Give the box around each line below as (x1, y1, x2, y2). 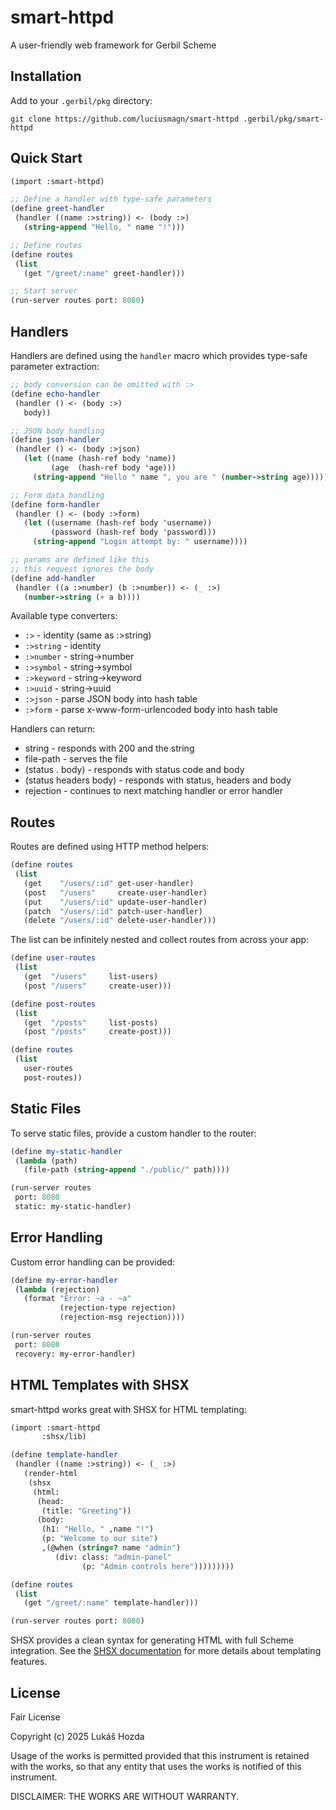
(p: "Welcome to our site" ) (41, 1534, 159, 1544)
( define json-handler (10, 435, 101, 445)
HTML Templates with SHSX (10, 1377, 190, 1394)
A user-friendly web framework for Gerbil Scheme (10, 39, 217, 51)
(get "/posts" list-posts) (23, 1017, 159, 1028)
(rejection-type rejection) (59, 1303, 177, 1313)
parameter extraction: (10, 361, 100, 372)
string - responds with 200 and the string (24, 742, 195, 755)
